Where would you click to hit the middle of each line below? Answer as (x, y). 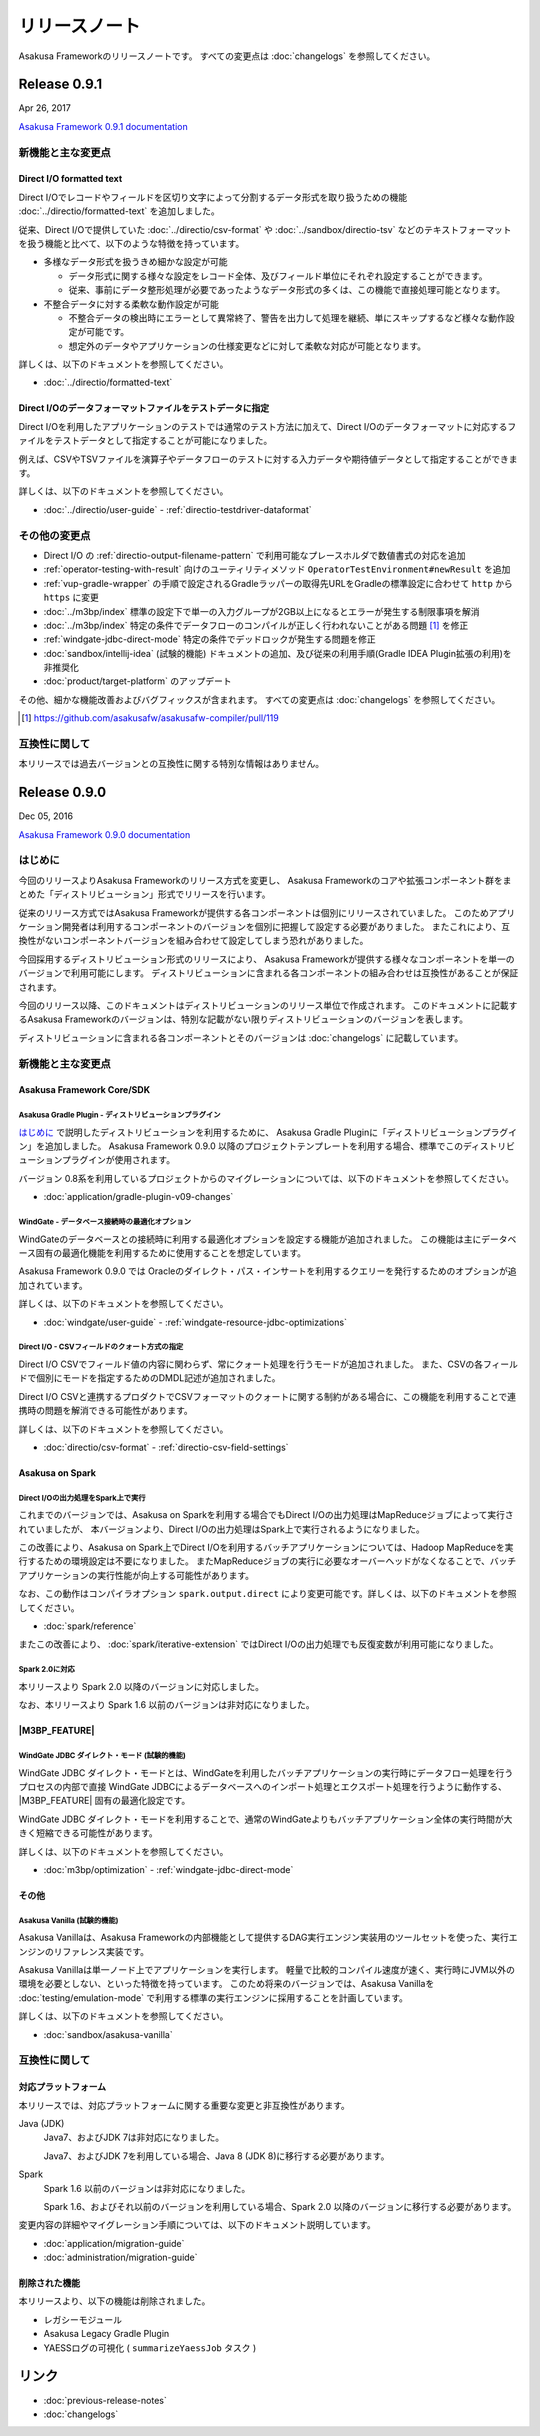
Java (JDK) (41, 2123)
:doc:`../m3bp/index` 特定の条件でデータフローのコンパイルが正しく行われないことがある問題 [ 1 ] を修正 (256, 625)
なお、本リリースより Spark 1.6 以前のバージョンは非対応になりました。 (166, 1705)
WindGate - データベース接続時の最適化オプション (105, 1222)
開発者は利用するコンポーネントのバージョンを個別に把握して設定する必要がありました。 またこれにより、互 (286, 927)
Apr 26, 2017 (45, 108)
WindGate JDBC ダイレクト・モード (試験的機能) (102, 1755)
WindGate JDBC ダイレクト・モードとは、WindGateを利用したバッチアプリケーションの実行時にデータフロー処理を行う (266, 1772)
